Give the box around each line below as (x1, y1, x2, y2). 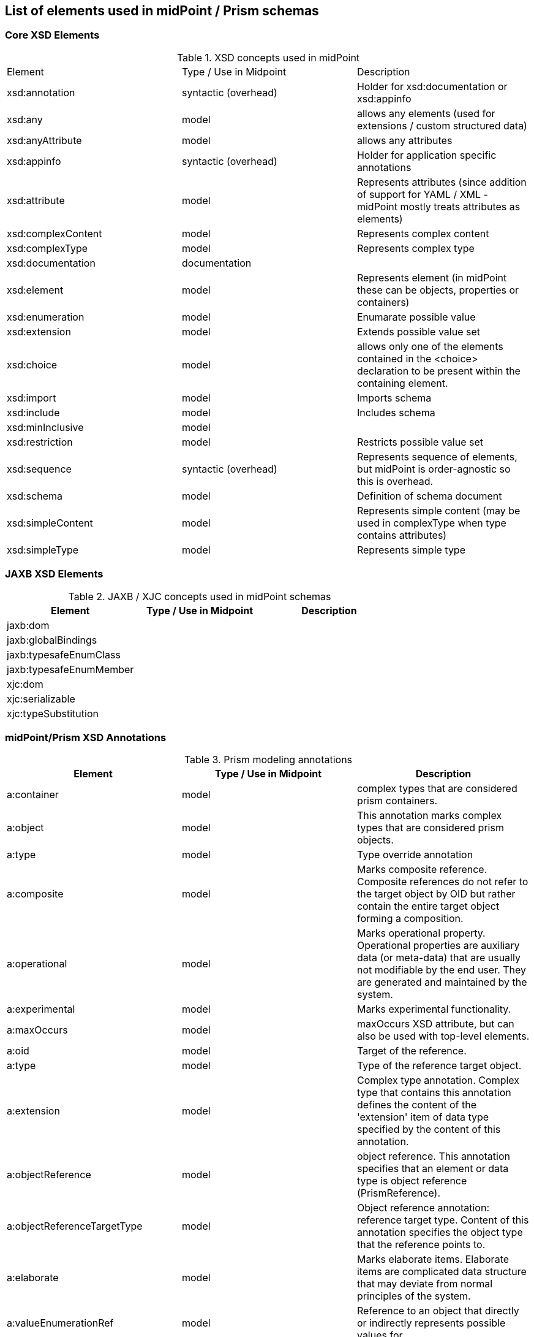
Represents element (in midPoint (356, 271, 507, 284)
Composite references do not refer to (356, 875, 528, 888)
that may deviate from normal (356, 1278, 493, 1290)
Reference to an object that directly (356, 1305, 519, 1317)
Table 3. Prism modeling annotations (184, 753, 353, 766)
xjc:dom (7, 677, 43, 690)
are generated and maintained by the (356, 976, 527, 989)
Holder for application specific (356, 148, 497, 161)
